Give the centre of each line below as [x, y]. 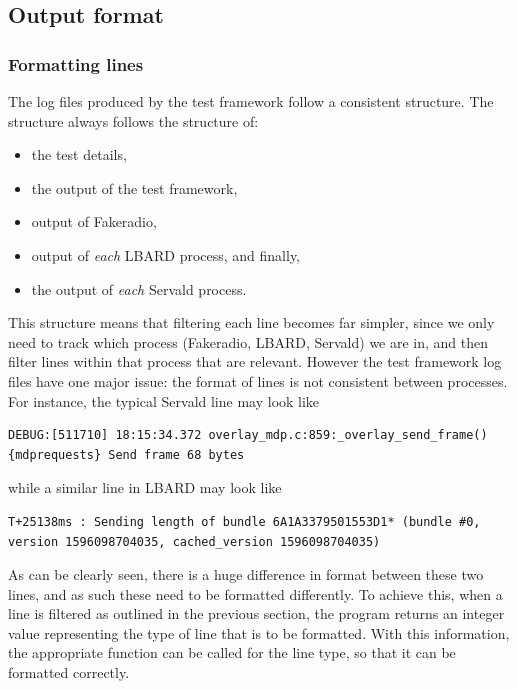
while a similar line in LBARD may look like [145, 487]
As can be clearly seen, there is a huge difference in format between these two [246, 574]
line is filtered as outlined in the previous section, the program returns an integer [256, 613]
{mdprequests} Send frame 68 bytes [126, 454]
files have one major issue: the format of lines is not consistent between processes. [258, 380]
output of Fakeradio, [94, 221]
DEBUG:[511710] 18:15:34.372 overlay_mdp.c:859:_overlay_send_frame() [248, 435]
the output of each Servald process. [139, 288]
